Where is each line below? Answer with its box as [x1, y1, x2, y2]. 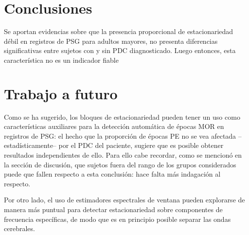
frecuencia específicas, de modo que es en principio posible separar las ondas [4, 214, 231, 224]
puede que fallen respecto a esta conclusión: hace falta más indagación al [4, 169, 221, 179]
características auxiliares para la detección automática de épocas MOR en [4, 121, 224, 131]
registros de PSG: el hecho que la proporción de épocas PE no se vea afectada [4, 130, 236, 141]
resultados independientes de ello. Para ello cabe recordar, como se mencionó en [4, 150, 242, 160]
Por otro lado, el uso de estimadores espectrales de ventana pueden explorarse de [4, 195, 245, 205]
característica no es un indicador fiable [4, 54, 119, 65]
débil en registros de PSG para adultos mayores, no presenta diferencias [4, 36, 218, 46]
